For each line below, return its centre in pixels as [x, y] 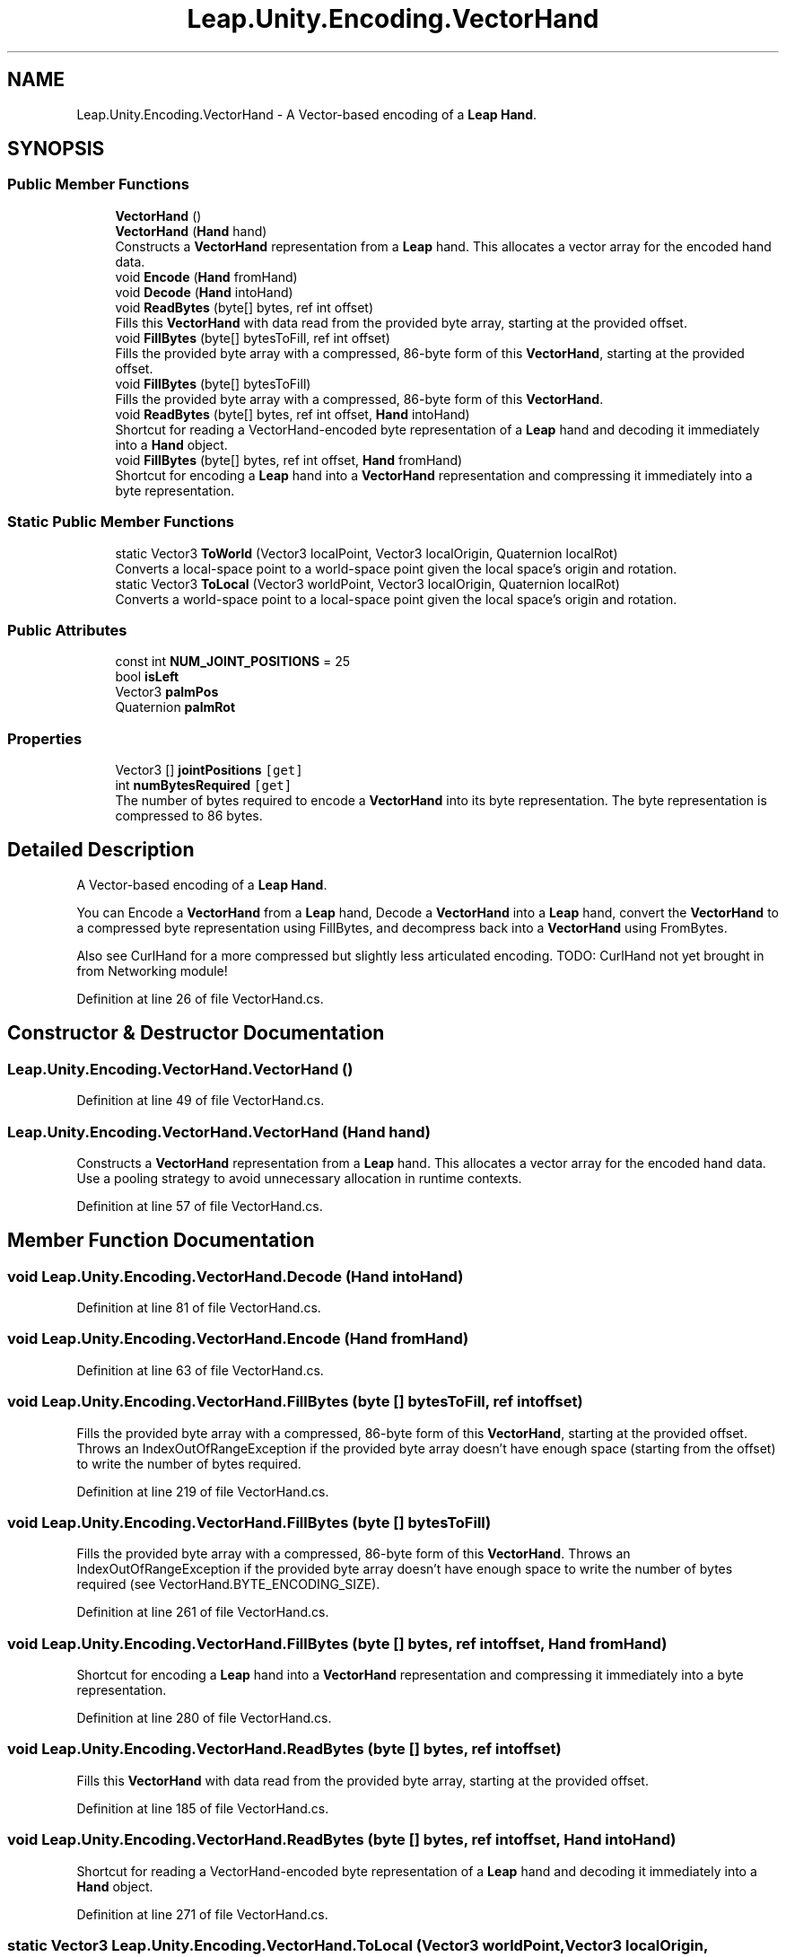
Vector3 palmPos [167, 692]
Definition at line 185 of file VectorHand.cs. [203, 1808]
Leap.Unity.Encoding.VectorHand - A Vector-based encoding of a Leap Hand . [307, 114]
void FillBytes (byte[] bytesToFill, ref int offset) [253, 338]
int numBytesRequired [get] [204, 785]
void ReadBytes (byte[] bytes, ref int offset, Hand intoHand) [293, 414]
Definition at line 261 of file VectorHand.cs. [203, 1612]
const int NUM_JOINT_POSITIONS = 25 [233, 662]
